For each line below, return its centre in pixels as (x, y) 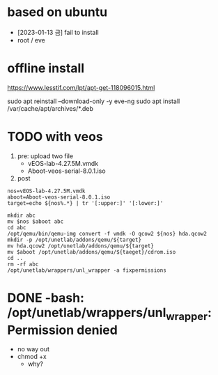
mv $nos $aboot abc (36, 221)
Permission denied (63, 330)
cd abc (17, 227)
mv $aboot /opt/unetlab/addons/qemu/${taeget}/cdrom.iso (92, 252)
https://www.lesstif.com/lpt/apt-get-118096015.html (81, 87)
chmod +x (32, 357)
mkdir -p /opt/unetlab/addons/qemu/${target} (74, 240)
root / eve (31, 40)
